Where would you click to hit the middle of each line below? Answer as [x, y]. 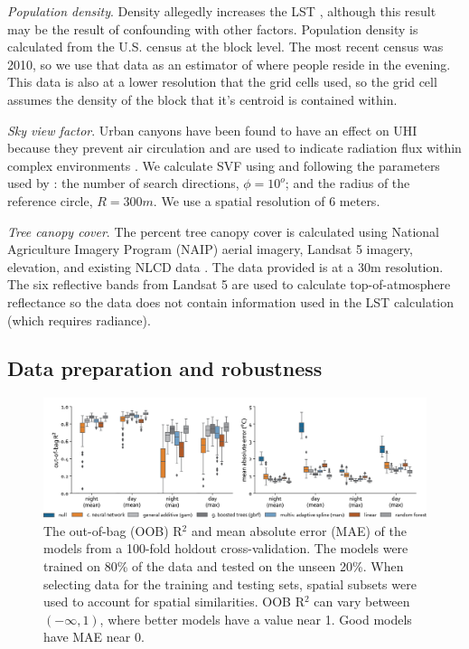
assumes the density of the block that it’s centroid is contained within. [202, 99]
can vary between [362, 602]
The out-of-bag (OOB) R [113, 530]
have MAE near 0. [94, 637]
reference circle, [50, 200]
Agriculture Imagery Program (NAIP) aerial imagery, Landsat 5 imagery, [210, 249]
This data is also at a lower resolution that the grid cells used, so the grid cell [222, 82]
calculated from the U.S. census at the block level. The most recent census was [225, 47]
